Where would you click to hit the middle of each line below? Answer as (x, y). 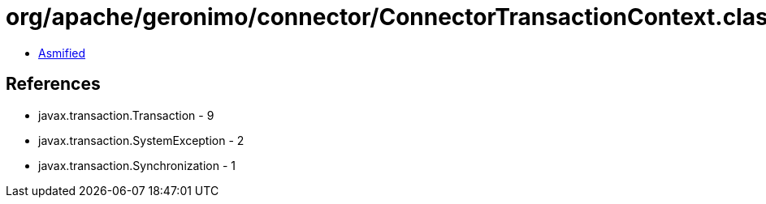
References (53, 84)
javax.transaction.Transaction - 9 (126, 115)
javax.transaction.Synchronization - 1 (137, 165)
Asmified (62, 53)
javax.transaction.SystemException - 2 (141, 140)
